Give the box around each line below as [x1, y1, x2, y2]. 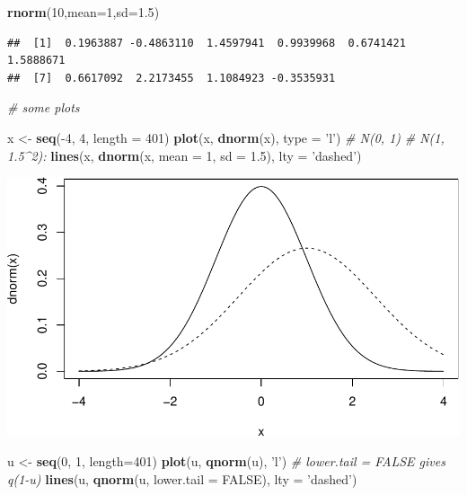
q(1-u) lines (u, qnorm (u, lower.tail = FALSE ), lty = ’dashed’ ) [7, 469, 357, 488]
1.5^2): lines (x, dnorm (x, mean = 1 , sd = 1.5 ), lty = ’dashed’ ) [7, 146, 362, 164]
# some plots [7, 98, 80, 117]
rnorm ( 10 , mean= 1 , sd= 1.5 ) [7, 3, 160, 21]
